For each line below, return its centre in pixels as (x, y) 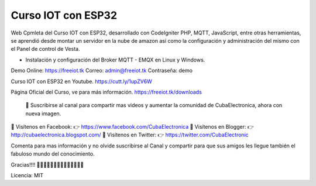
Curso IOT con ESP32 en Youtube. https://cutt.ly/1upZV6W (81, 81)
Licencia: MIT (27, 175)
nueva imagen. (43, 113)
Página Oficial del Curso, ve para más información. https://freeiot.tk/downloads (106, 92)
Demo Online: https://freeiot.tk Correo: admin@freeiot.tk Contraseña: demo (102, 71)
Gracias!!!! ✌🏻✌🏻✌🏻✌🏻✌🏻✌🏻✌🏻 (47, 164)
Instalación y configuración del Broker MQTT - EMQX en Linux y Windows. (115, 60)
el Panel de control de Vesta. (45, 49)
